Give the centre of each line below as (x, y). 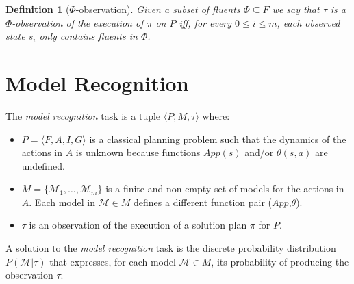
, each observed (308, 22)
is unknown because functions (138, 152)
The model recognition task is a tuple (83, 115)
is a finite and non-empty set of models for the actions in (225, 189)
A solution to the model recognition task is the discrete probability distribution (171, 248)
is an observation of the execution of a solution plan (138, 225)
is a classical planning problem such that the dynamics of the (218, 139)
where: (216, 115)
